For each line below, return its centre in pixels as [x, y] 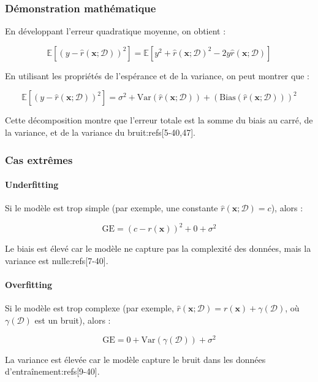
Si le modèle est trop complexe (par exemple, [89, 308]
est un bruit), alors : [73, 320]
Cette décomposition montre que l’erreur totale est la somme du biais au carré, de [159, 120]
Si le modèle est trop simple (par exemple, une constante [112, 208]
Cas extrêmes [39, 159]
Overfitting [29, 285]
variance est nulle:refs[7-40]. [57, 260]
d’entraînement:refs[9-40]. [52, 371]
